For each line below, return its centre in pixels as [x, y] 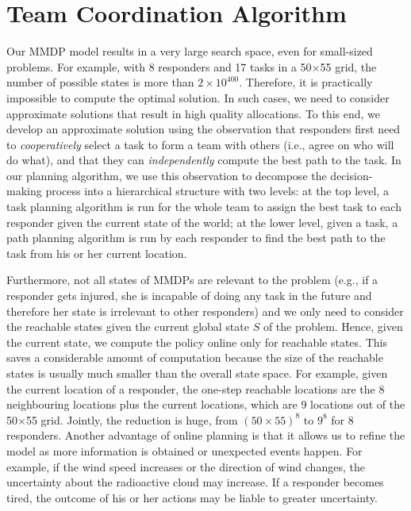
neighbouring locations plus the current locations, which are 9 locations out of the [206, 404]
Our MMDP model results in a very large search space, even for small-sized [190, 51]
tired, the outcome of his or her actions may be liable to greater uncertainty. [192, 497]
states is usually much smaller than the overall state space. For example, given [197, 373]
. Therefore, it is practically [306, 82]
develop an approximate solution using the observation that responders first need [204, 129]
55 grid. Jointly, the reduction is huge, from [132, 419]
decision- [351, 175]
